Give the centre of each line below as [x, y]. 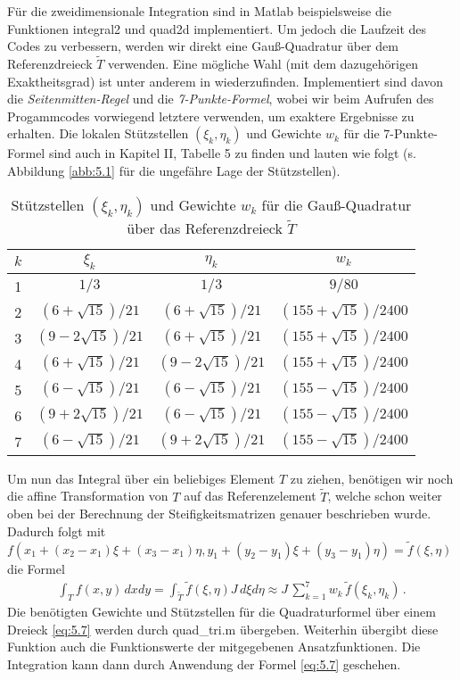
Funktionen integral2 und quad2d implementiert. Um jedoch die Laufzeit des [217, 28]
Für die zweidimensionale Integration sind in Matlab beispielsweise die [199, 11]
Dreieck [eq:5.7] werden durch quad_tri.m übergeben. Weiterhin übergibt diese [223, 629]
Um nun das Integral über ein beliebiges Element [141, 478]
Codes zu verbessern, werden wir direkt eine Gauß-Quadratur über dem [203, 46]
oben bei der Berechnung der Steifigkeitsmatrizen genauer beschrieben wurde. [219, 514]
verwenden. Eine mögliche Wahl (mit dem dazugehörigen [263, 63]
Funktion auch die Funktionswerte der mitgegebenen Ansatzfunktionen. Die [214, 647]
